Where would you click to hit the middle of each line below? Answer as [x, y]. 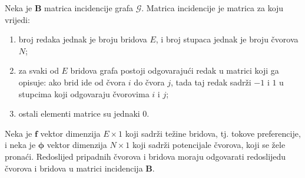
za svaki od [39, 70]
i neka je [20, 145]
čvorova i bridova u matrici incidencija [74, 168]
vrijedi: [17, 19]
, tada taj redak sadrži [211, 82]
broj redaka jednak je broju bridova [83, 39]
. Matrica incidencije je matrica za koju [213, 8]
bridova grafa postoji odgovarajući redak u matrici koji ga [175, 70]
